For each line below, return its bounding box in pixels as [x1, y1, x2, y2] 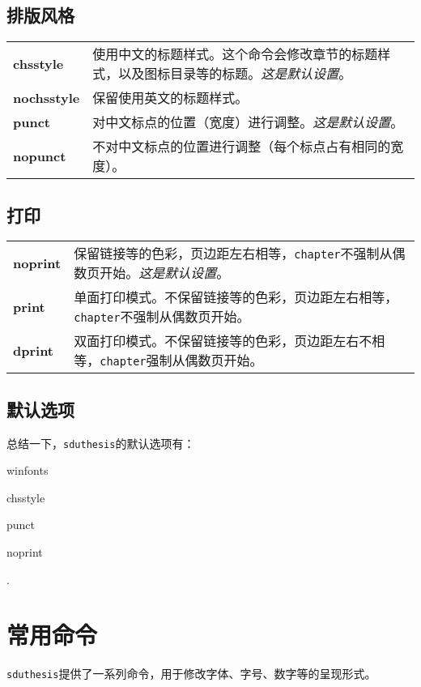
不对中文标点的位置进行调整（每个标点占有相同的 [92, 137, 391, 156]
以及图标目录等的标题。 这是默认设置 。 [118, 64, 352, 83]
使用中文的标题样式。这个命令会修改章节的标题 [92, 45, 378, 64]
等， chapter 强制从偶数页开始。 [74, 351, 263, 370]
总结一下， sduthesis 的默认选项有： [6, 434, 195, 451]
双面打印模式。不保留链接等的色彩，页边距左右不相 [74, 331, 385, 351]
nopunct [13, 146, 66, 165]
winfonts [6, 462, 49, 479]
